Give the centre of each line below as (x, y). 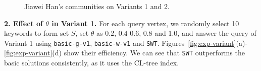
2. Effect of (23, 23)
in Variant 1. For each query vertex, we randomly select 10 (145, 23)
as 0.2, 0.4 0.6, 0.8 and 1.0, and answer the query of (176, 33)
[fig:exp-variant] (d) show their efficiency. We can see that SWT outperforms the (124, 53)
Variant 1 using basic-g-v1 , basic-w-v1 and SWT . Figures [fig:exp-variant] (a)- (126, 43)
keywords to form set (37, 33)
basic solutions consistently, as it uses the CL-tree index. (92, 63)
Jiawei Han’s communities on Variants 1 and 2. (97, 6)
